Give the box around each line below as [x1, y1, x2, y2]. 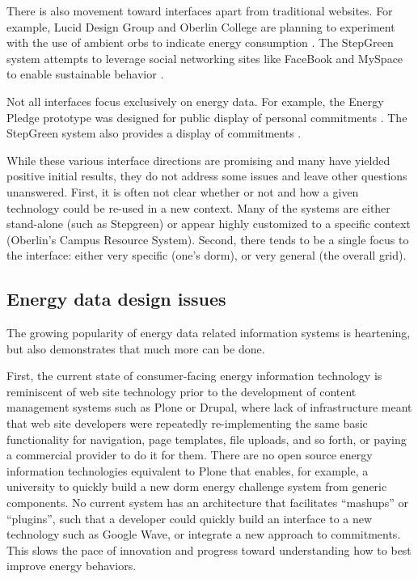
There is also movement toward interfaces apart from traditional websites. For [6, 2, 393, 19]
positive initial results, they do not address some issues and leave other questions [6, 167, 407, 184]
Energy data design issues [6, 286, 226, 311]
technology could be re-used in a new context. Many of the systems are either [6, 199, 391, 216]
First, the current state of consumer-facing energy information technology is [6, 367, 382, 384]
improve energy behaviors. [6, 557, 137, 574]
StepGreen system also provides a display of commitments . [6, 125, 302, 142]
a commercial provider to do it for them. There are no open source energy [6, 446, 373, 463]
